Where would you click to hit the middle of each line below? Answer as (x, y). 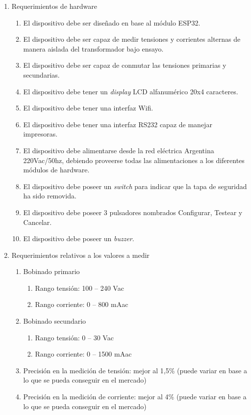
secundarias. (41, 74)
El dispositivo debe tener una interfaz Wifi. (88, 108)
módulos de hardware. (56, 170)
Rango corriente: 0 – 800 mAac (82, 304)
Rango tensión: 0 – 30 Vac (74, 337)
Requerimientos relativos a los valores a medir (80, 255)
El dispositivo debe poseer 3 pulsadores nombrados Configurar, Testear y (133, 212)
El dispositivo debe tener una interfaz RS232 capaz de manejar (118, 124)
